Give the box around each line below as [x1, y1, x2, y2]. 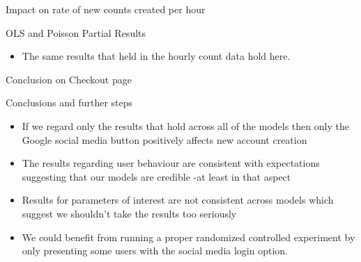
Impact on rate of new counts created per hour [6, 2, 206, 16]
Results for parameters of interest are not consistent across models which [22, 193, 334, 207]
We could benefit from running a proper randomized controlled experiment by [22, 229, 355, 244]
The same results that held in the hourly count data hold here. [22, 49, 291, 63]
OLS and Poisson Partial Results [6, 25, 146, 40]
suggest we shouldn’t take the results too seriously [22, 206, 237, 220]
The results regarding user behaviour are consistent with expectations [22, 156, 320, 170]
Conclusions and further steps [6, 95, 133, 110]
